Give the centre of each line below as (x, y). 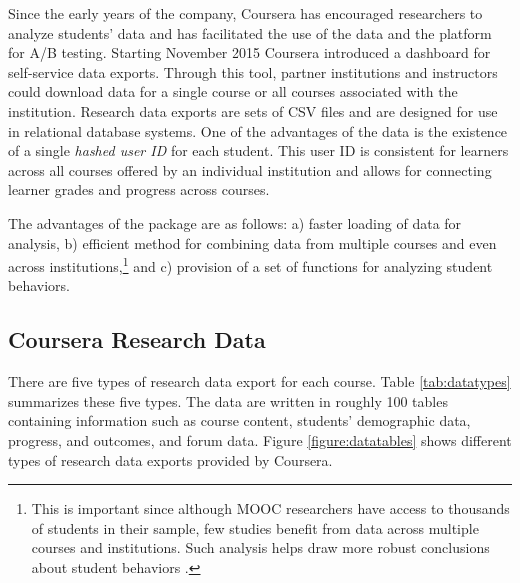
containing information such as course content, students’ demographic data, (239, 420)
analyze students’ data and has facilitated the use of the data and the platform (250, 32)
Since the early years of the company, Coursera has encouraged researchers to (245, 13)
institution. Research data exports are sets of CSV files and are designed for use (253, 110)
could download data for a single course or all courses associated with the (233, 91)
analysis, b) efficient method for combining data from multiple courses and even (252, 242)
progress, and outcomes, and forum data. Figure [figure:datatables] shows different (260, 439)
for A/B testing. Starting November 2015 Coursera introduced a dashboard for (249, 52)
